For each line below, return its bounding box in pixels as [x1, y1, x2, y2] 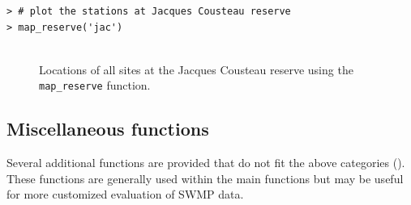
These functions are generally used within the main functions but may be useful [6, 169, 404, 186]
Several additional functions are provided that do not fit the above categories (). [6, 154, 405, 171]
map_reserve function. [39, 77, 151, 94]
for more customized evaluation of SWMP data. [6, 186, 244, 203]
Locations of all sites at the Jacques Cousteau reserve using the [39, 61, 353, 77]
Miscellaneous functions [6, 116, 209, 141]
